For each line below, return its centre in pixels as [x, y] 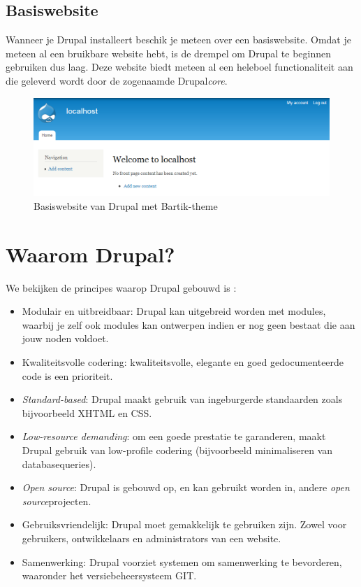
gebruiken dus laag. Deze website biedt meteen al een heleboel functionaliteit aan [179, 67]
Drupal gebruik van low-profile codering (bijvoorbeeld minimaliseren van [177, 450]
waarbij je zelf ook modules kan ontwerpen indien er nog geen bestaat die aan [189, 324]
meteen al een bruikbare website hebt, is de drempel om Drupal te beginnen [168, 53]
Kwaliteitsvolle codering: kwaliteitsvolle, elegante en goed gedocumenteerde [183, 362]
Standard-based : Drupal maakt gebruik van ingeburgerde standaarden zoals [182, 399]
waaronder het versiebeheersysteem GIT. [109, 575]
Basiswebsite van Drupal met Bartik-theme [126, 205]
